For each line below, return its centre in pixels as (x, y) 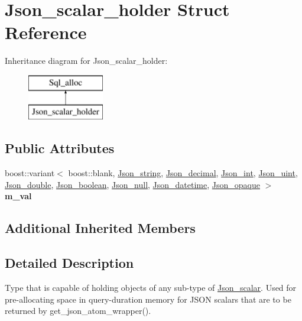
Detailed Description (69, 263)
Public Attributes (60, 148)
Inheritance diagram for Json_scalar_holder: (86, 61)
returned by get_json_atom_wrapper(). (78, 311)
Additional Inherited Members (100, 228)
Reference (46, 32)
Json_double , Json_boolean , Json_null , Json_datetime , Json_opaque (132, 184)
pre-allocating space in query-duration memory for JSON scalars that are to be (148, 299)
